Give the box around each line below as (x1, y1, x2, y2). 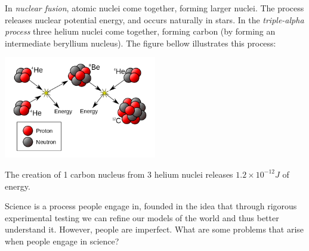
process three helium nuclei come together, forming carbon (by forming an (5, 25, 276, 38)
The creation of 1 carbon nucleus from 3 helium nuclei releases (5, 168, 233, 180)
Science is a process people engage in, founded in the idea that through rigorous (5, 200, 297, 212)
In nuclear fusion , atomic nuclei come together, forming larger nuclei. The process (5, 2, 304, 14)
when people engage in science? (5, 234, 119, 247)
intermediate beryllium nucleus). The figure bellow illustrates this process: (5, 36, 276, 49)
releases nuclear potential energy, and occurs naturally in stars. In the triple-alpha (5, 13, 304, 26)
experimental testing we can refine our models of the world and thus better (5, 211, 279, 224)
